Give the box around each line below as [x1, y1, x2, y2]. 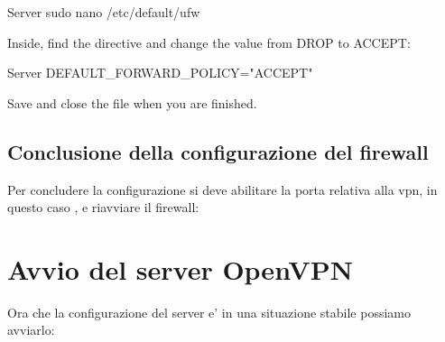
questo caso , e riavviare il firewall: [7, 198, 199, 217]
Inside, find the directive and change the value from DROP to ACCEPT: [7, 32, 411, 51]
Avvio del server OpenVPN [7, 250, 353, 287]
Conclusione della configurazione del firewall [7, 137, 429, 165]
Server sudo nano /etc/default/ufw [7, 3, 200, 21]
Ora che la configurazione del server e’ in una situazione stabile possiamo [7, 302, 411, 321]
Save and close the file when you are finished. [7, 93, 257, 112]
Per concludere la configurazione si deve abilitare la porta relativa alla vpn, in [7, 180, 438, 199]
